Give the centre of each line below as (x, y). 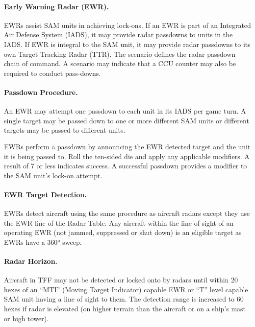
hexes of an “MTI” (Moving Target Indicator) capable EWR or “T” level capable (126, 289)
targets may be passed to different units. (65, 130)
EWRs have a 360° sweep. (43, 242)
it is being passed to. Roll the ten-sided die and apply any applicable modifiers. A (127, 156)
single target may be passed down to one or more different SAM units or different (127, 120)
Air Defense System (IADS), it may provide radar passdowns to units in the (118, 35)
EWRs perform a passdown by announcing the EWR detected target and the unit (127, 146)
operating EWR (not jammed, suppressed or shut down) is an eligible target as (123, 232)
